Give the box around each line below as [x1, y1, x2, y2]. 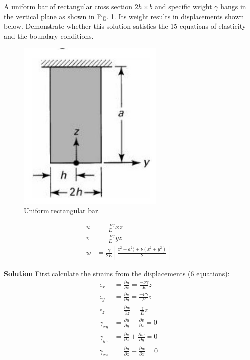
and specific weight [155, 1, 212, 12]
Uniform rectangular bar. [24, 205, 100, 216]
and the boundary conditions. [4, 30, 94, 41]
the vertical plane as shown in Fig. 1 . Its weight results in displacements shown [4, 11, 244, 21]
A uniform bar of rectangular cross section [4, 1, 133, 12]
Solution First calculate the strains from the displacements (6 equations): [4, 268, 230, 279]
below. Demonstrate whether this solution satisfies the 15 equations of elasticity [4, 21, 246, 31]
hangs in [220, 1, 246, 12]
